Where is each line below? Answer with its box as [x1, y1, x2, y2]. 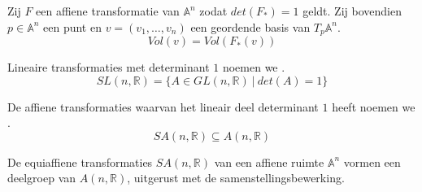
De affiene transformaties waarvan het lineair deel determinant [7, 98, 319, 115]
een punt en [43, 18, 102, 35]
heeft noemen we [332, 98, 415, 115]
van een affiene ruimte [214, 153, 324, 170]
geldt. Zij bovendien [302, 2, 402, 19]
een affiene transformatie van [36, 2, 180, 19]
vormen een [343, 153, 401, 170]
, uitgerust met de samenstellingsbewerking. [127, 169, 345, 186]
